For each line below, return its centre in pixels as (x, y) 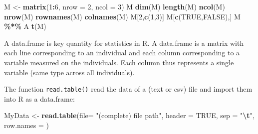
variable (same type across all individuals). (69, 72)
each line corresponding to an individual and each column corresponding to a (122, 53)
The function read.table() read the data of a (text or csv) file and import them (128, 89)
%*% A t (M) (25, 26)
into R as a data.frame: (39, 98)
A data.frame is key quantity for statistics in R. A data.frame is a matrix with (124, 43)
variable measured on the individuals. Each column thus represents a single (119, 62)
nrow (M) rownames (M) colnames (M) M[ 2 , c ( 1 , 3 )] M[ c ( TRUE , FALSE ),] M (122, 16)
